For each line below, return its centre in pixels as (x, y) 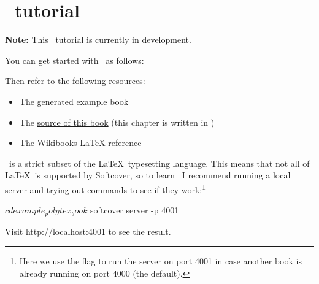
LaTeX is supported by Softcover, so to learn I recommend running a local (148, 175)
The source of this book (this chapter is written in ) (117, 122)
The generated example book (74, 101)
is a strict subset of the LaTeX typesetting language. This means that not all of (159, 163)
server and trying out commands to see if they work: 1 (106, 188)
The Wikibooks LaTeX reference (80, 143)
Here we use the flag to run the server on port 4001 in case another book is (160, 261)
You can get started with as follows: (75, 60)
